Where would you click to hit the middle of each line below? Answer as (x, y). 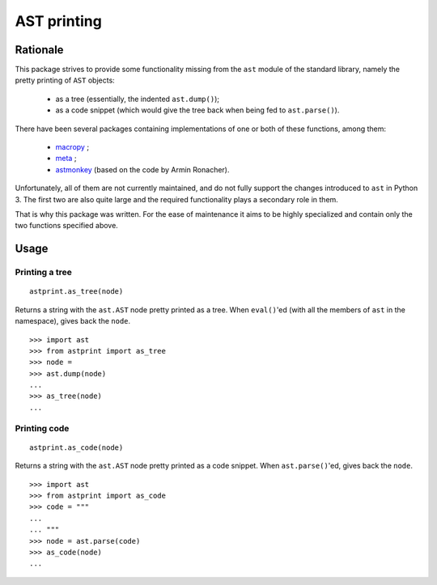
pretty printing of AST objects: (65, 80)
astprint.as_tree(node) (76, 292)
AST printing (59, 21)
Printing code (42, 428)
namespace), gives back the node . (73, 321)
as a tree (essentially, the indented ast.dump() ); (138, 99)
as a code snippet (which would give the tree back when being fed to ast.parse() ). (197, 110)
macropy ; (72, 147)
